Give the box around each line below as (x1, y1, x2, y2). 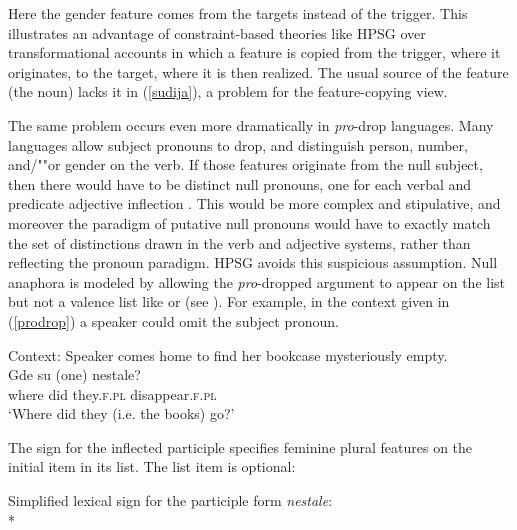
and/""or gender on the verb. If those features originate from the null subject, (8, 154, 483, 175)
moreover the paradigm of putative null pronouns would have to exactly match (8, 212, 491, 233)
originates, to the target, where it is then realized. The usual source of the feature (8, 61, 509, 82)
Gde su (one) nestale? (8, 364, 141, 385)
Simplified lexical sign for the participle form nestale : (8, 490, 333, 511)
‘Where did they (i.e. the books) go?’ (8, 403, 235, 424)
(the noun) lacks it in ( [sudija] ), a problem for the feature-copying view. (8, 81, 448, 102)
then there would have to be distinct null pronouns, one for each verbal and (8, 173, 472, 194)
